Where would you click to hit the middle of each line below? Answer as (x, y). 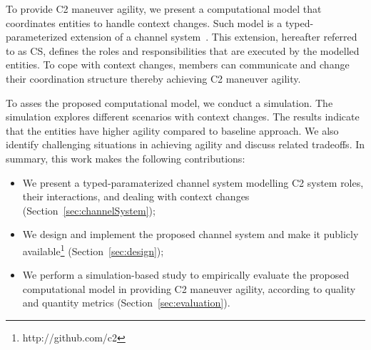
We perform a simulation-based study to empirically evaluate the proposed (186, 275)
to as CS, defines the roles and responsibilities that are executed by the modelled (183, 50)
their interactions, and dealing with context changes (136, 196)
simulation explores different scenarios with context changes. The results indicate (183, 117)
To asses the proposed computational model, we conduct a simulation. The (169, 102)
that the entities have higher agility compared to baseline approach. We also (172, 130)
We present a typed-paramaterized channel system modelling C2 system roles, (193, 182)
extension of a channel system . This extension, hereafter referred (214, 37)
